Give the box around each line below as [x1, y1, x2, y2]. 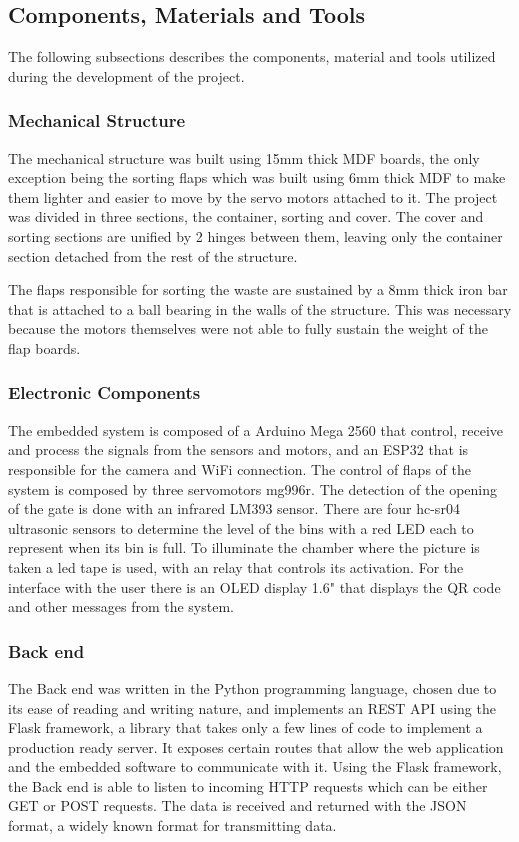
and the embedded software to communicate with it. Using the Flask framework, [8, 756, 502, 777]
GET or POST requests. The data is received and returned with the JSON [8, 795, 467, 816]
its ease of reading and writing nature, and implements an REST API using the [8, 697, 496, 718]
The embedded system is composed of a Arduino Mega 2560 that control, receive [8, 419, 504, 440]
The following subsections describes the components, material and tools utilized [8, 46, 496, 67]
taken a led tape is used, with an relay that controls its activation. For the [8, 556, 464, 577]
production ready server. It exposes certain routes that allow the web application [8, 736, 504, 757]
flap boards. [8, 337, 81, 358]
